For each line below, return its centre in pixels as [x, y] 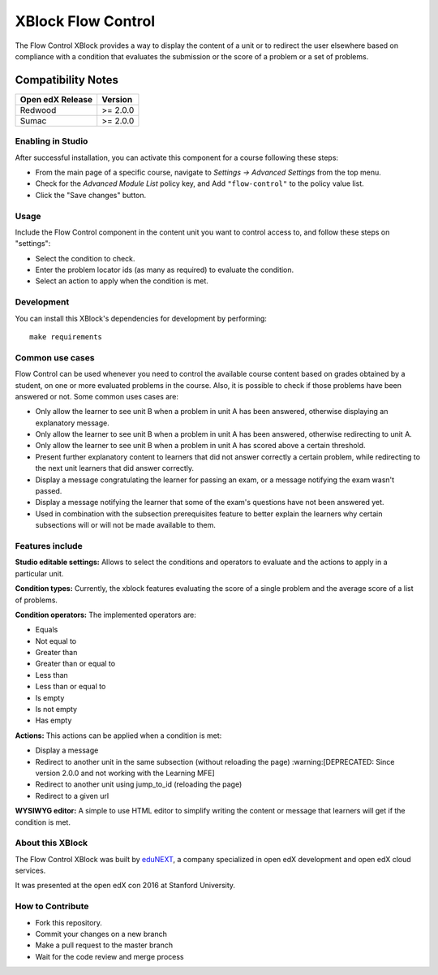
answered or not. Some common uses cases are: [97, 396]
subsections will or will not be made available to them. [126, 525]
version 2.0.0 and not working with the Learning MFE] [125, 773]
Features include [49, 546]
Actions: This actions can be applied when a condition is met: [118, 736]
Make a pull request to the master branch [104, 945]
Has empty [54, 720]
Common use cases [55, 357]
